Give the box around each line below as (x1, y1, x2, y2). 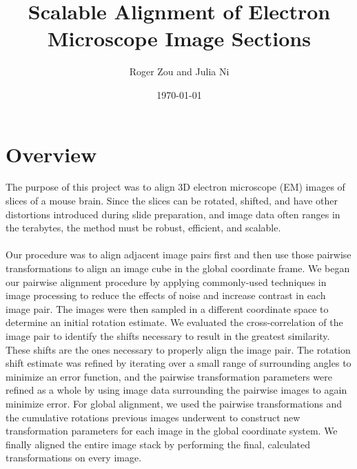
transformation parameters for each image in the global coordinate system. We (6, 423, 338, 438)
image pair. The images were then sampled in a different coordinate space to (6, 301, 329, 316)
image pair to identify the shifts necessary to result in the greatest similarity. (6, 328, 330, 343)
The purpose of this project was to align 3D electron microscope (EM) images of (6, 180, 345, 194)
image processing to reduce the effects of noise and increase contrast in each (6, 288, 326, 303)
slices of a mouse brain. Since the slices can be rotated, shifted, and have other (6, 193, 338, 208)
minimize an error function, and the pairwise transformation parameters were (6, 369, 332, 383)
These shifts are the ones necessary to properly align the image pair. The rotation (6, 342, 351, 356)
